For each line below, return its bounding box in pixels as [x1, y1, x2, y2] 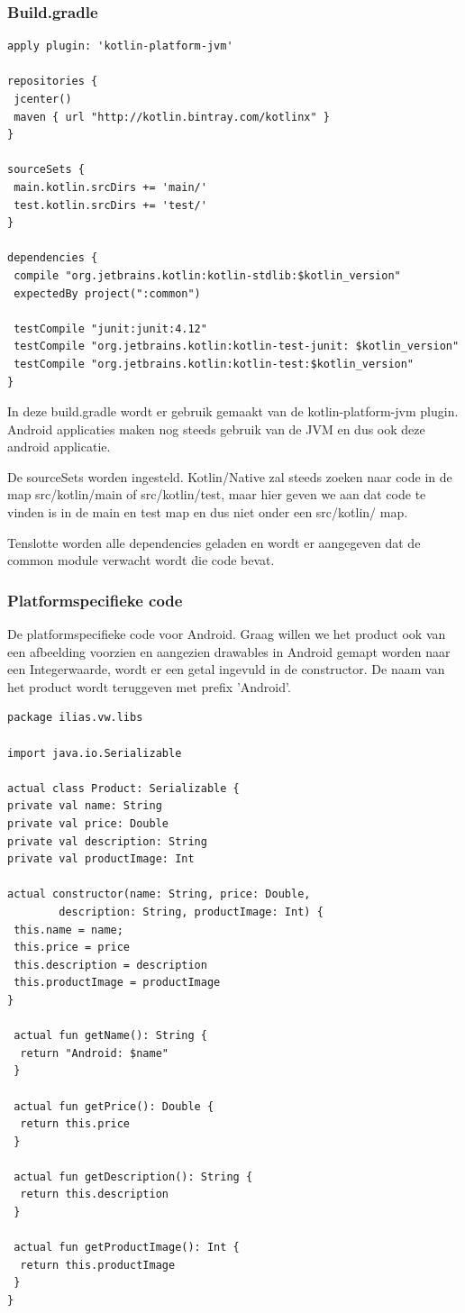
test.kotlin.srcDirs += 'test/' [14, 198, 207, 212]
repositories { [7, 75, 98, 88]
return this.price [20, 1117, 131, 1131]
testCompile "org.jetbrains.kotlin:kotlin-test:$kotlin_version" [14, 357, 415, 370]
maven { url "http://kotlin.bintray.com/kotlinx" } [14, 110, 330, 123]
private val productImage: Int [7, 853, 195, 866]
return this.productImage [20, 1258, 176, 1272]
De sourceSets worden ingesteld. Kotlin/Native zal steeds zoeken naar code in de [7, 467, 452, 486]
